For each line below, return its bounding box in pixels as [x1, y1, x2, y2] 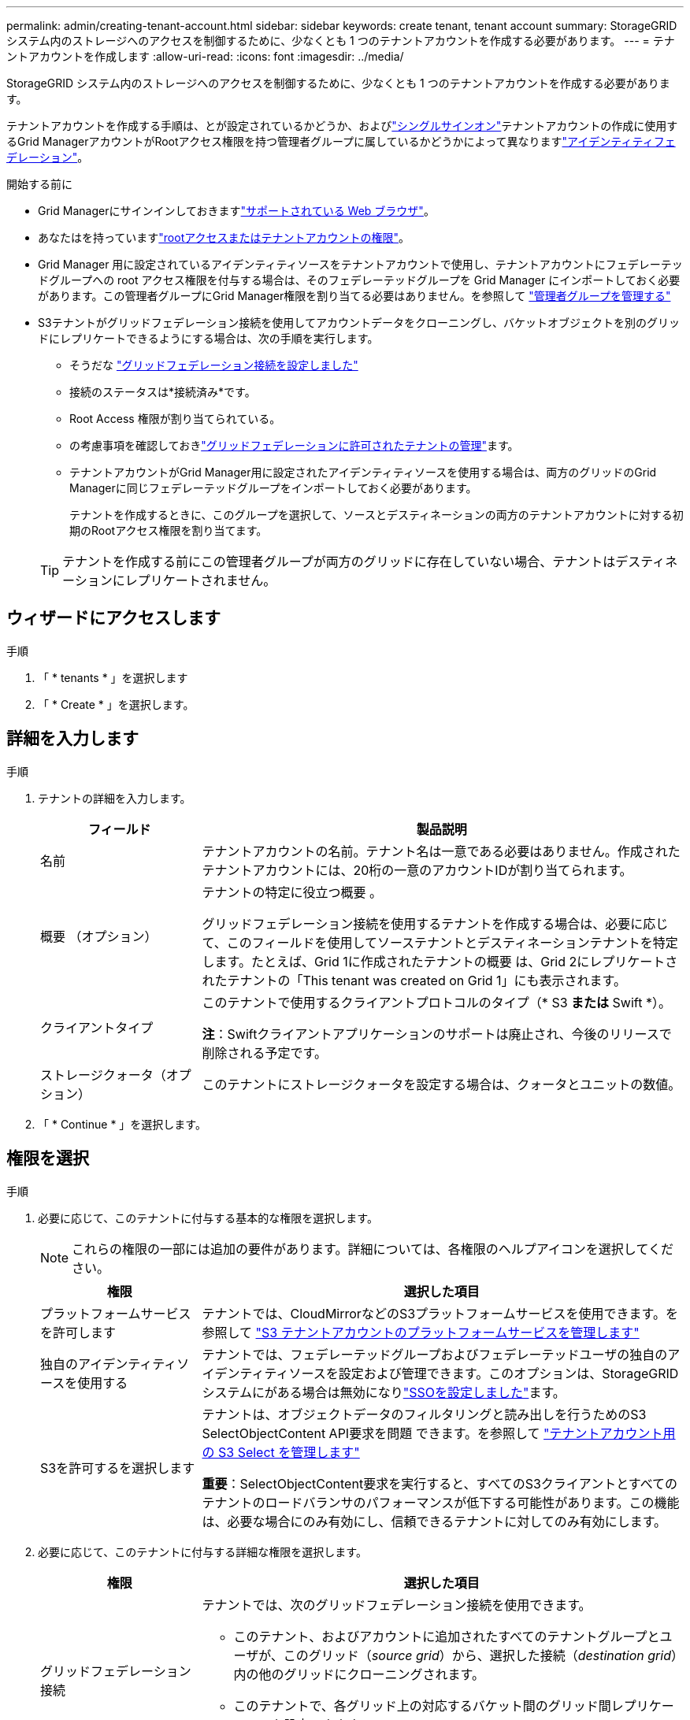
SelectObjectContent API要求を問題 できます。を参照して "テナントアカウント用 [202, 1425, 676, 1441]
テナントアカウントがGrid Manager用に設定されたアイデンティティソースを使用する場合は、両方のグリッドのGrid [69, 465, 657, 479]
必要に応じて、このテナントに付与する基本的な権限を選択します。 [38, 1210, 378, 1225]
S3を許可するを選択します [40, 1459, 195, 1476]
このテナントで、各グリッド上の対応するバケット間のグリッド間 [233, 1697, 611, 1714]
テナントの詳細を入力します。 [38, 791, 191, 805]
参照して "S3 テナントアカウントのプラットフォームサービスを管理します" [202, 1324, 640, 1340]
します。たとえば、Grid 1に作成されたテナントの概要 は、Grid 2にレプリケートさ [202, 953, 678, 969]
